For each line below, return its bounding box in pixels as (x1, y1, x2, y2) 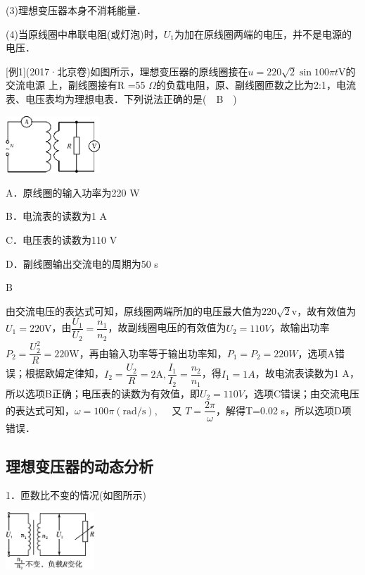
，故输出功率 (270, 320, 330, 335)
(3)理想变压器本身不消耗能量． (6, 3, 146, 17)
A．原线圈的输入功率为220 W (6, 185, 140, 199)
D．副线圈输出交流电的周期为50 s (6, 256, 158, 271)
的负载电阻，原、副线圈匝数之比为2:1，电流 (156, 78, 356, 92)
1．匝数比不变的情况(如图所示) (6, 488, 146, 502)
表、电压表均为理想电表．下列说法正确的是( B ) (6, 91, 237, 106)
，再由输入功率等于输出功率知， (79, 345, 227, 360)
